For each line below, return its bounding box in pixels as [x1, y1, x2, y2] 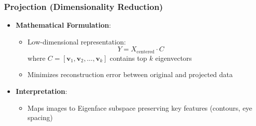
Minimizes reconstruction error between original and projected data [27, 69, 233, 80]
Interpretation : [15, 86, 67, 96]
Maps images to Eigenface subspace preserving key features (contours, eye [27, 102, 253, 113]
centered [136, 49, 155, 54]
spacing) [27, 112, 53, 123]
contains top [110, 52, 147, 63]
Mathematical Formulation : [15, 20, 111, 30]
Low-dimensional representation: [27, 36, 126, 46]
